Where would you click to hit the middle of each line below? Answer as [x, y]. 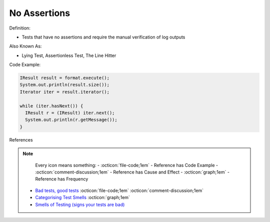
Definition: [20, 28]
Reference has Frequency [62, 179]
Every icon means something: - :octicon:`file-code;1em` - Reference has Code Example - [127, 165]
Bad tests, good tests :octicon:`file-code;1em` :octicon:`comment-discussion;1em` [119, 190]
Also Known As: [25, 46]
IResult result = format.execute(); [65, 78]
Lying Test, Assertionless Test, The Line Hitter [69, 55]
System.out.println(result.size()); [65, 85]
